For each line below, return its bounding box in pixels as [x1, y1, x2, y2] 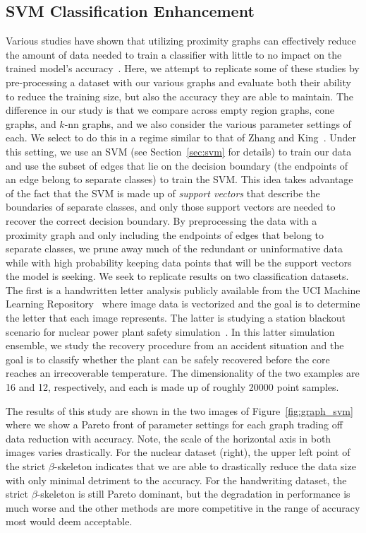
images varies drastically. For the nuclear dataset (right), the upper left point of [6, 445, 350, 459]
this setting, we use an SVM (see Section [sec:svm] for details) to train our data [6, 143, 352, 158]
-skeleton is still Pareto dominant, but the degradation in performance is [37, 486, 350, 501]
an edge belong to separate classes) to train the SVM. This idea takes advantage [6, 172, 353, 187]
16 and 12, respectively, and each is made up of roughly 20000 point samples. [6, 380, 339, 394]
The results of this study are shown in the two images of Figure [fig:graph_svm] [6, 403, 353, 418]
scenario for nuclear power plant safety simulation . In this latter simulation [6, 324, 335, 339]
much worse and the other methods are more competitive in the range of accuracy [6, 500, 360, 515]
